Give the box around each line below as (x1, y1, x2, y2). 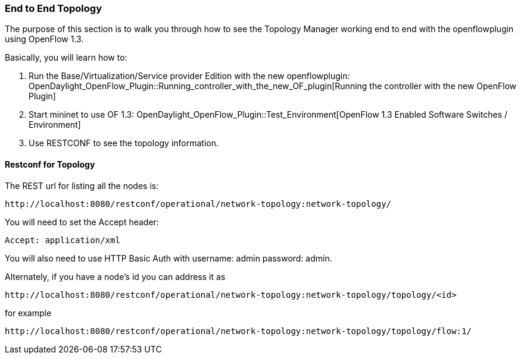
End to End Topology (5, 2, 102, 14)
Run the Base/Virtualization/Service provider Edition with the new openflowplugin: (29, 71, 350, 81)
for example (5, 307, 52, 318)
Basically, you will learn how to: (5, 52, 127, 63)
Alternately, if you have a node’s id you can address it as (5, 271, 226, 282)
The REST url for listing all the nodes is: (5, 180, 159, 191)
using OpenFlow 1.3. (5, 34, 84, 45)
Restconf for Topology (5, 159, 95, 169)
